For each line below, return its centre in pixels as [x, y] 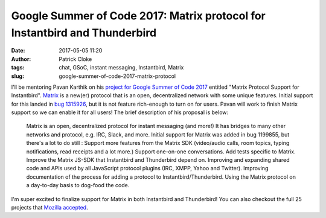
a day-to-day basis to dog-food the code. [78, 185]
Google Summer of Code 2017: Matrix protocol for [138, 16]
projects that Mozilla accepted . [50, 207]
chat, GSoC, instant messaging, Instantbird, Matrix [121, 68]
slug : [18, 76]
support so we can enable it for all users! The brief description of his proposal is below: [120, 112]
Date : [18, 51]
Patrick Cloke [75, 59]
